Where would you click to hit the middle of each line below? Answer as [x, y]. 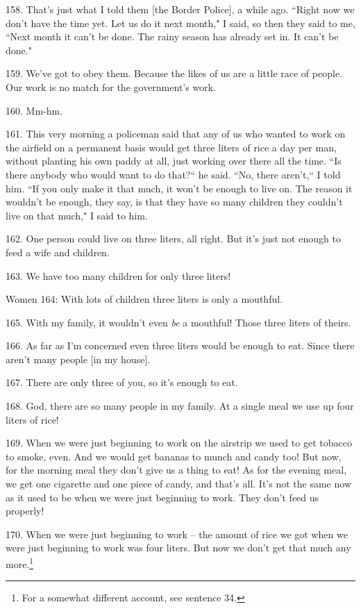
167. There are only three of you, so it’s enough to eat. [122, 382]
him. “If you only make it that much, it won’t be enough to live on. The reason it [179, 188]
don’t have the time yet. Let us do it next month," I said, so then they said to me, [180, 23]
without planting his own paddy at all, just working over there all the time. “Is [174, 161]
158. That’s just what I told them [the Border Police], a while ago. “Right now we [180, 9]
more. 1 [20, 563]
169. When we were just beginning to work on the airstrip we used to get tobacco [179, 443]
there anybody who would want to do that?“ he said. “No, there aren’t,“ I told [173, 174]
